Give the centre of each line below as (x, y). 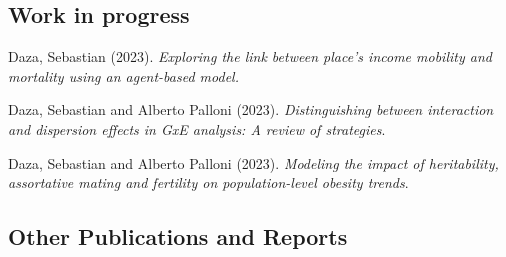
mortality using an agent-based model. (123, 75)
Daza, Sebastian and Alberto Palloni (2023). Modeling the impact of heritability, (253, 162)
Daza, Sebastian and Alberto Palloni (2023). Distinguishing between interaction (251, 109)
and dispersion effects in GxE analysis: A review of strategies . (197, 128)
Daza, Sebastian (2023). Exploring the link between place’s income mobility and (250, 56)
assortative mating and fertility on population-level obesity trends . (208, 182)
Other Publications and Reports (178, 236)
